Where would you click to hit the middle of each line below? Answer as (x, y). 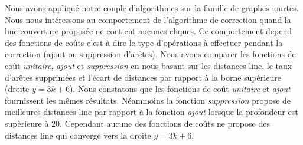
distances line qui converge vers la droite (78, 135)
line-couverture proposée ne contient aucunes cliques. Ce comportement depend (149, 31)
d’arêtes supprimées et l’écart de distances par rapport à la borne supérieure (143, 77)
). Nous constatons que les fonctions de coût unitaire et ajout (180, 89)
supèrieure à (27, 123)
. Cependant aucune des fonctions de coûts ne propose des (165, 123)
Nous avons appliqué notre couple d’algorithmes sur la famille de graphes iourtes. (152, 8)
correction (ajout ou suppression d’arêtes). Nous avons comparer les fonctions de (150, 54)
